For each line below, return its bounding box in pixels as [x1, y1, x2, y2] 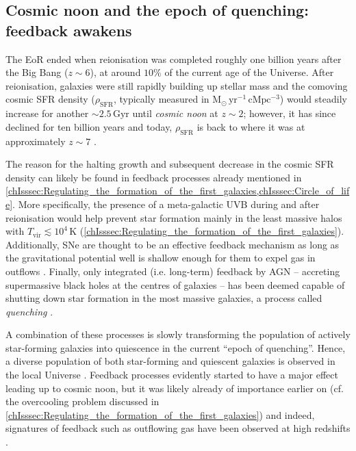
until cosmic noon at [132, 106, 218, 120]
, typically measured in [113, 92, 209, 106]
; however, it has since [243, 106, 336, 120]
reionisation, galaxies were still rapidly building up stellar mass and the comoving [5, 78, 348, 92]
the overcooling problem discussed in [5, 394, 160, 409]
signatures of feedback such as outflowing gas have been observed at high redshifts [5, 421, 351, 435]
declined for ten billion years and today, [5, 119, 173, 133]
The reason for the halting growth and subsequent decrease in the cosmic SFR [5, 157, 334, 171]
